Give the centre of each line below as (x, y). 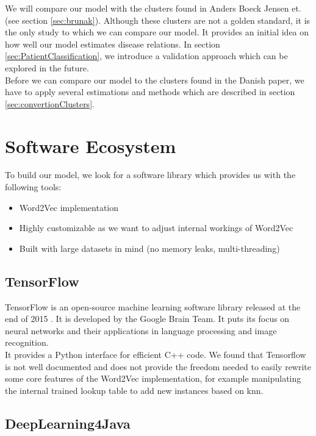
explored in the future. (47, 67)
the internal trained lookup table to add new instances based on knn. (134, 390)
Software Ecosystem (91, 145)
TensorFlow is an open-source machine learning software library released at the (153, 306)
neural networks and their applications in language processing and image (141, 330)
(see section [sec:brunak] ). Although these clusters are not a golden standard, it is (158, 20)
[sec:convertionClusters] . (50, 103)
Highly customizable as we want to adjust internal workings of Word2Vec (156, 228)
